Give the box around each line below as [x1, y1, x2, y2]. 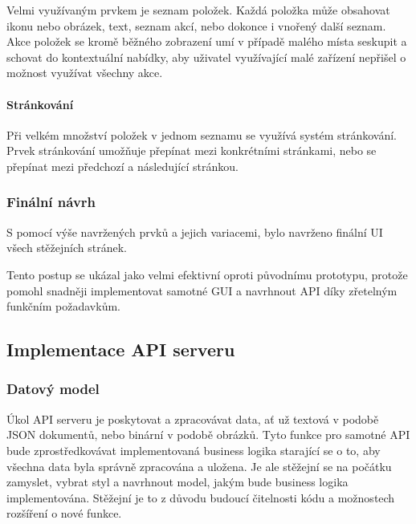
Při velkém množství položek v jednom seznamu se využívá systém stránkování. [6, 126, 398, 143]
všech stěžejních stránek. [6, 239, 127, 256]
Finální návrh [6, 192, 96, 212]
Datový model [6, 379, 100, 399]
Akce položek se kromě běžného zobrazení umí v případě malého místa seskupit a [6, 33, 407, 50]
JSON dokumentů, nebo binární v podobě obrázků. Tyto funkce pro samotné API [6, 426, 410, 443]
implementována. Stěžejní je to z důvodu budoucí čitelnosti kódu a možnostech [6, 489, 395, 506]
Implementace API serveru [6, 337, 235, 362]
